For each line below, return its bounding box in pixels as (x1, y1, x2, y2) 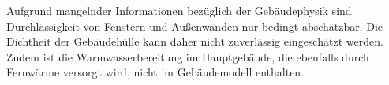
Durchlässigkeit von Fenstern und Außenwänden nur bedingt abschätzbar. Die (6, 17, 383, 34)
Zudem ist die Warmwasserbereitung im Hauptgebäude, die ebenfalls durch (6, 48, 369, 65)
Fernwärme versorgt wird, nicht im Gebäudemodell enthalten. (6, 64, 305, 80)
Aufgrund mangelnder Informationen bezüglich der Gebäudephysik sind (6, 2, 352, 18)
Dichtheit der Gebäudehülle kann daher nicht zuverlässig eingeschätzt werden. (6, 33, 383, 50)
